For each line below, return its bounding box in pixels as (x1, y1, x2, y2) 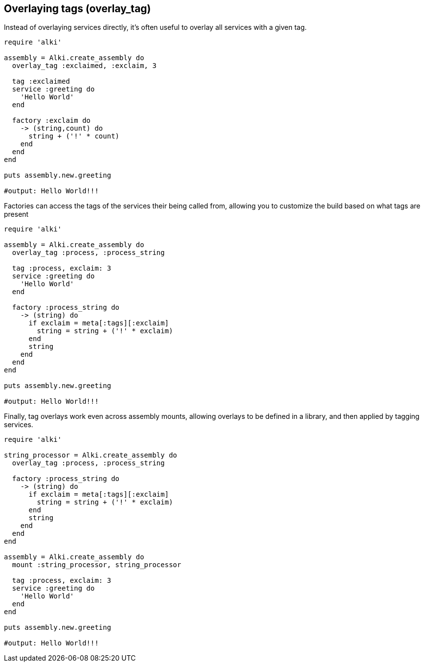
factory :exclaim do (12, 116, 91, 125)
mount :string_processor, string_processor (12, 561, 181, 569)
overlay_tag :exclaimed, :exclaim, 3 (12, 62, 156, 70)
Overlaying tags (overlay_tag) (4, 2, 151, 15)
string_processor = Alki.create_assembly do (4, 451, 178, 459)
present (4, 210, 29, 219)
